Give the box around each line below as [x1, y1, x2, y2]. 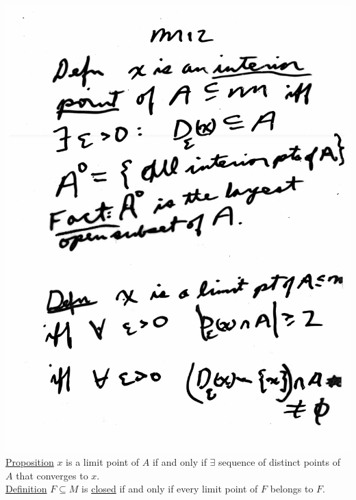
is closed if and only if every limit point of [81, 482, 258, 496]
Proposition [5, 455, 54, 469]
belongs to [270, 482, 314, 496]
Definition [5, 482, 47, 496]
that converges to [16, 468, 88, 482]
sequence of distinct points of [218, 455, 341, 469]
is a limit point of [66, 455, 140, 469]
